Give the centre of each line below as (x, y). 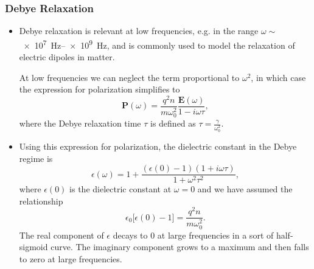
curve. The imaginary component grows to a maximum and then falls (180, 247)
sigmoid (33, 247)
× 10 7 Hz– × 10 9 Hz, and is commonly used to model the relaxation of (159, 44)
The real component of (61, 235)
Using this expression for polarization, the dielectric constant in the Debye (158, 146)
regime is (36, 158)
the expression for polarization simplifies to (99, 89)
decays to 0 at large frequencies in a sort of (193, 235)
